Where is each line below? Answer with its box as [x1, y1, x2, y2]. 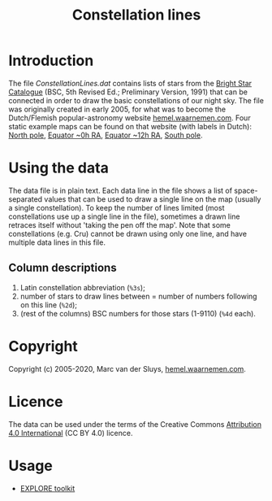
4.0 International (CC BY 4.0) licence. [8, 428, 133, 438]
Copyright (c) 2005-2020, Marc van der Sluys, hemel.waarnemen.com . [8, 364, 246, 373]
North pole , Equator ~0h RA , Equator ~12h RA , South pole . [8, 130, 203, 140]
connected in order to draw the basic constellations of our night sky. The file [8, 95, 264, 105]
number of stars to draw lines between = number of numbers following [19, 291, 257, 301]
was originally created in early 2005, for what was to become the [8, 104, 226, 114]
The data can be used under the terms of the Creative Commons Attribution [8, 419, 262, 429]
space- [234, 185, 258, 195]
